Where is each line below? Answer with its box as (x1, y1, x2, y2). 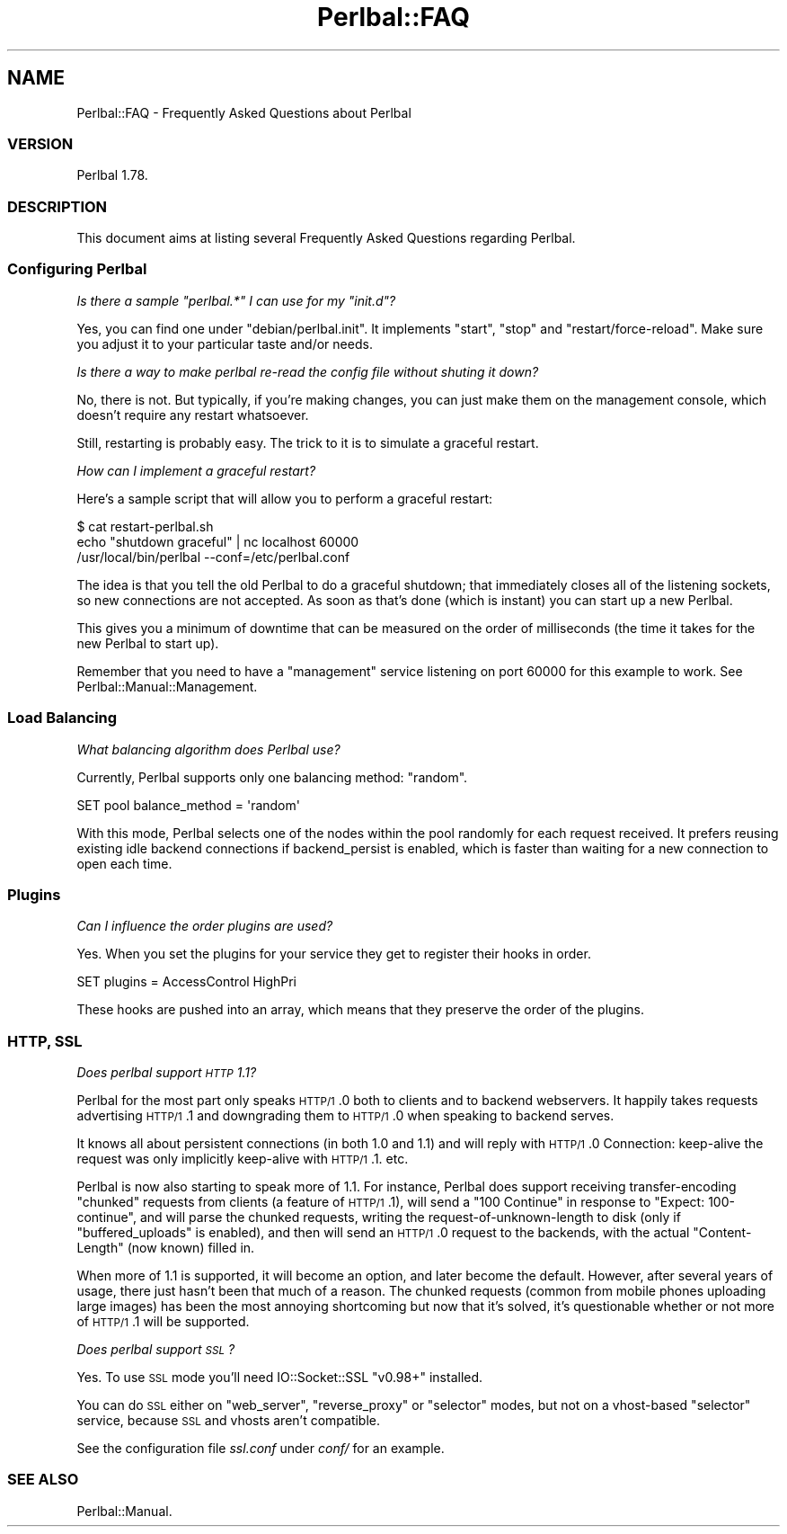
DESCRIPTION (7, 197, 108, 216)
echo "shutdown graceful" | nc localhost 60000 (76, 533, 359, 549)
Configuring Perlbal (7, 260, 147, 279)
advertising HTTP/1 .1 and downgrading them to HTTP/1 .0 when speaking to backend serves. (76, 1108, 615, 1124)
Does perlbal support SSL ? (76, 1342, 235, 1358)
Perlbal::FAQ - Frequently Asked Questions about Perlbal (76, 104, 411, 120)
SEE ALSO (7, 1470, 79, 1489)
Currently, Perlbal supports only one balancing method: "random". (76, 769, 468, 785)
